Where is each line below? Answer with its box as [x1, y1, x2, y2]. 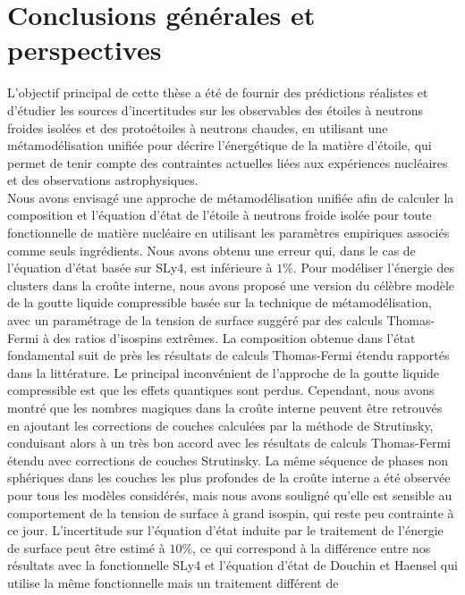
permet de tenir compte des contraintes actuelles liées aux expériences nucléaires [7, 153, 448, 172]
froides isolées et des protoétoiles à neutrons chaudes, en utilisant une [7, 118, 388, 137]
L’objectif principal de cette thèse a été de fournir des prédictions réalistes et [7, 83, 428, 102]
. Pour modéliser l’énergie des [292, 258, 454, 277]
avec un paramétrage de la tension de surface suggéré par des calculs [7, 311, 383, 330]
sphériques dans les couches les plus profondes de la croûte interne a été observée [7, 468, 451, 487]
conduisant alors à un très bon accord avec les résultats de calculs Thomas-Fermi [7, 433, 452, 452]
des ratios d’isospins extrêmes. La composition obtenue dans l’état [53, 328, 416, 347]
